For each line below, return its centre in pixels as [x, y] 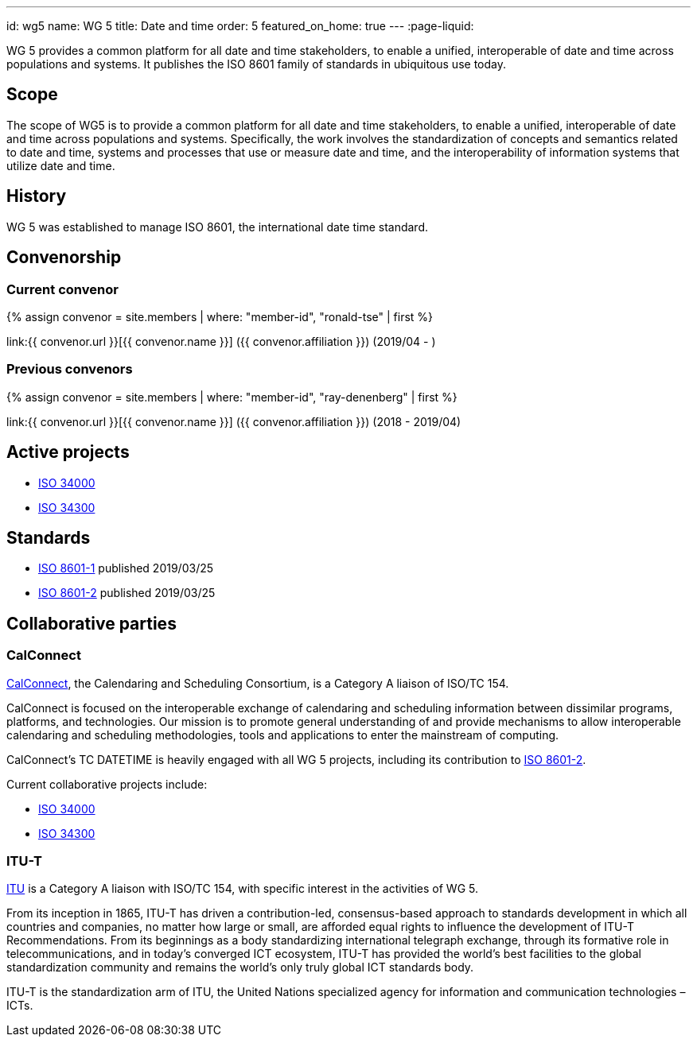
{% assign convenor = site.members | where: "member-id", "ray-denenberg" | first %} [232, 397]
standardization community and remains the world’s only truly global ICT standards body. [240, 967]
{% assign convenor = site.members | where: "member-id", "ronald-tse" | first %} [220, 316]
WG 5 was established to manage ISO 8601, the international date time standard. [217, 227]
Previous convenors [70, 369]
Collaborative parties [92, 623]
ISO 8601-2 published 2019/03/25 [127, 593]
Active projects [68, 452]
